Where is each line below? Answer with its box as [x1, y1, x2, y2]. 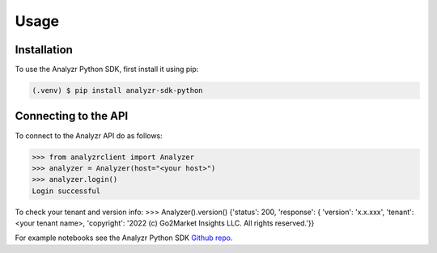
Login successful [32, 186, 101, 196]
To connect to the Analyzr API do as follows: [15, 130, 163, 141]
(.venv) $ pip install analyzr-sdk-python [32, 86, 203, 95]
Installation [15, 43, 73, 57]
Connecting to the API [15, 109, 129, 123]
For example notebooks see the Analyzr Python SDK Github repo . [15, 233, 233, 242]
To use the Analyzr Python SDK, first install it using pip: [15, 65, 199, 74]
